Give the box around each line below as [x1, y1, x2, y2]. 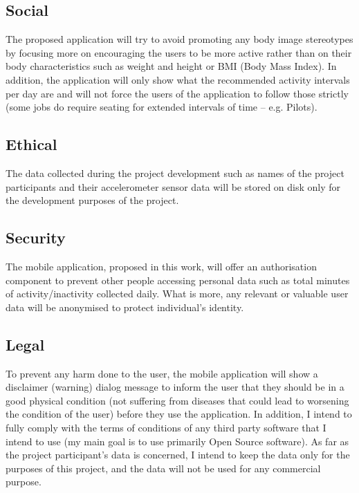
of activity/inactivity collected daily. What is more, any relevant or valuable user [6, 286, 349, 301]
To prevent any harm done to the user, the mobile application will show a [6, 366, 318, 380]
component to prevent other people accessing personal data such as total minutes [6, 272, 350, 287]
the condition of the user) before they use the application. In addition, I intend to [6, 407, 352, 421]
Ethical [6, 133, 57, 155]
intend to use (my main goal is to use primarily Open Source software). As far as [6, 434, 349, 448]
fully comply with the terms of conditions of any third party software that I [6, 420, 326, 434]
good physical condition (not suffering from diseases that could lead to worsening [6, 393, 349, 407]
